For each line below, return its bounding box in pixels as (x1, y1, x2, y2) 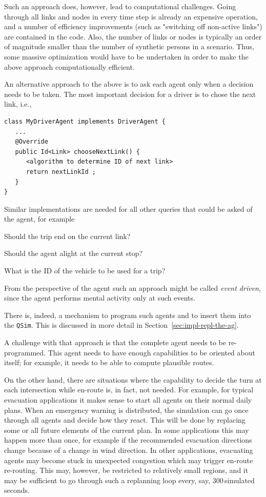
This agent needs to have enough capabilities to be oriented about (48, 347, 255, 357)
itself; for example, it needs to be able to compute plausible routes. (4, 357, 214, 368)
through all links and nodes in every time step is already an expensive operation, (4, 11, 258, 22)
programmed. (4, 347, 46, 357)
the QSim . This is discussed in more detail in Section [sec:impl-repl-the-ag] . (4, 320, 239, 330)
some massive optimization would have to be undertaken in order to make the (4, 51, 249, 62)
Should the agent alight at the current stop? (4, 248, 143, 259)
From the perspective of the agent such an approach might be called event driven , (4, 282, 261, 293)
